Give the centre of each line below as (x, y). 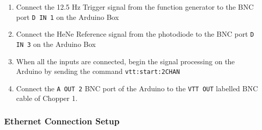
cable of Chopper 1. (47, 98)
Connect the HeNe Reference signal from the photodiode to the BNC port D (135, 34)
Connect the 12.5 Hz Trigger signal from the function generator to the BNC (135, 7)
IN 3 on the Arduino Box (56, 44)
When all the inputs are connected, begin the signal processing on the (125, 61)
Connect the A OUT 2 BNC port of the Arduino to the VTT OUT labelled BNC (137, 88)
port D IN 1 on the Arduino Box (67, 17)
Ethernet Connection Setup (62, 121)
